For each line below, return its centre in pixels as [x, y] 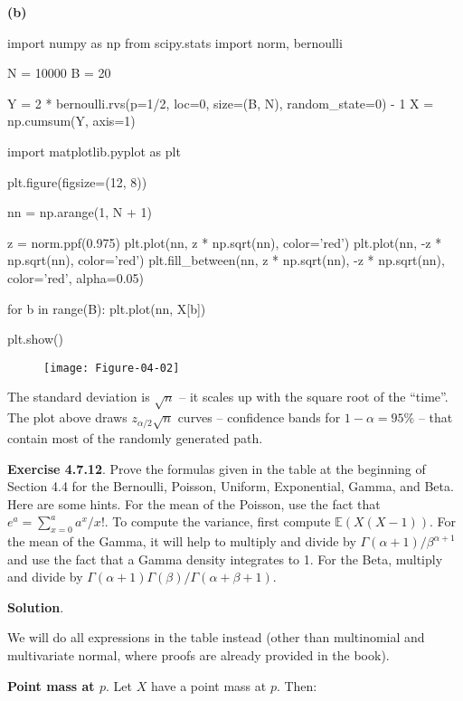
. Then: [297, 685]
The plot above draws [67, 417]
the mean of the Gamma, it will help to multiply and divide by [182, 541]
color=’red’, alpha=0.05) [76, 277]
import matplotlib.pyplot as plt [94, 151]
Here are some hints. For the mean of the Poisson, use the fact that [194, 503]
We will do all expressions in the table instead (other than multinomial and [216, 637]
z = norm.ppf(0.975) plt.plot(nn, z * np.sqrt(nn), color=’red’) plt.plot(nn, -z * [225, 242]
